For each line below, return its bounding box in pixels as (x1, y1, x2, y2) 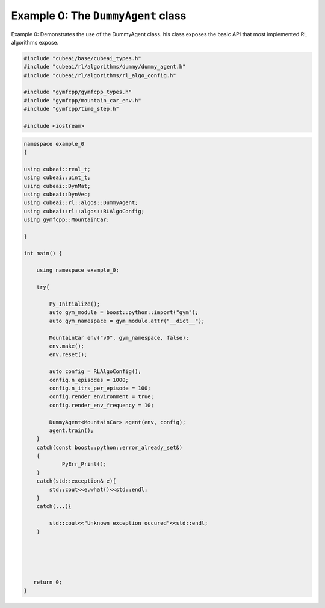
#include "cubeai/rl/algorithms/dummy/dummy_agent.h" (23, 63, 186, 71)
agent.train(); (49, 427, 94, 434)
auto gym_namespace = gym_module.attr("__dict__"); (49, 317, 205, 324)
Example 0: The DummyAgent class (11, 9, 187, 22)
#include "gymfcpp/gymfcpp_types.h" (23, 89, 132, 96)
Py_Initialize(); (49, 301, 101, 307)
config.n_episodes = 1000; (49, 377, 129, 383)
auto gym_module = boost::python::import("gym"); (49, 309, 199, 316)
